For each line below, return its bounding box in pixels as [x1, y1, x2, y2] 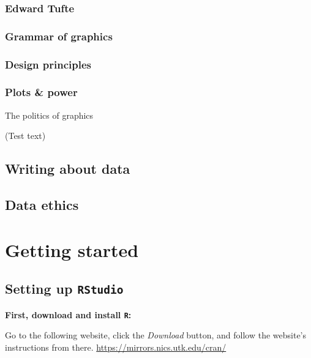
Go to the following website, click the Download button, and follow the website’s [5, 329, 306, 341]
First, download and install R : [5, 308, 132, 321]
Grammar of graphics [5, 28, 113, 43]
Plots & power [5, 84, 78, 100]
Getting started [5, 237, 139, 262]
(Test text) [5, 129, 46, 142]
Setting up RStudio [5, 279, 124, 298]
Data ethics [5, 195, 79, 214]
